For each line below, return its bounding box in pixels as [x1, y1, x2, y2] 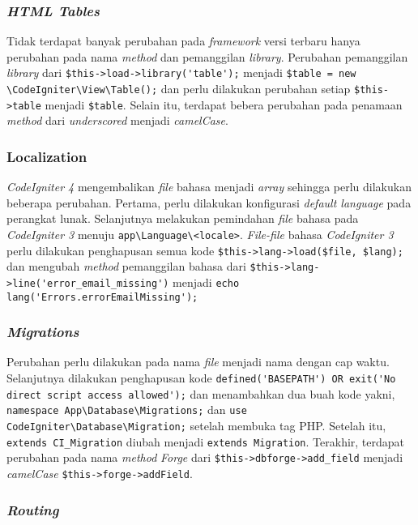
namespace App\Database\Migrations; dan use [6, 401, 247, 418]
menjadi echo [173, 273, 240, 290]
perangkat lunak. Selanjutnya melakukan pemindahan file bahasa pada [6, 210, 359, 227]
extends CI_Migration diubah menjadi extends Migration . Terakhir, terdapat [6, 433, 405, 450]
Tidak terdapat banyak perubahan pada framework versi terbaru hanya [6, 32, 360, 49]
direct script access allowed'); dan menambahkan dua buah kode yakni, [6, 385, 395, 402]
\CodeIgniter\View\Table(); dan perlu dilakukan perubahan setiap [6, 80, 351, 97]
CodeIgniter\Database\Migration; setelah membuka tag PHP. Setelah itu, [6, 417, 386, 434]
